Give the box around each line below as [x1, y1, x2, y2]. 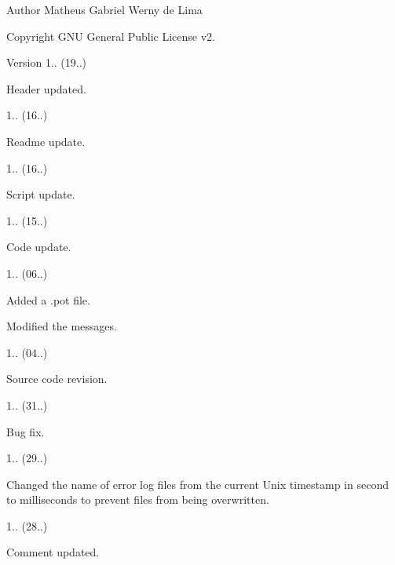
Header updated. [6, 80, 86, 97]
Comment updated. [6, 544, 100, 560]
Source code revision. [6, 370, 108, 387]
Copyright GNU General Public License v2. [6, 27, 215, 44]
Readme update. [6, 133, 86, 149]
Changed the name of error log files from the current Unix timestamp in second [6, 476, 389, 492]
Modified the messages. [6, 318, 117, 334]
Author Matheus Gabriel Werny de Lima [6, 2, 203, 17]
